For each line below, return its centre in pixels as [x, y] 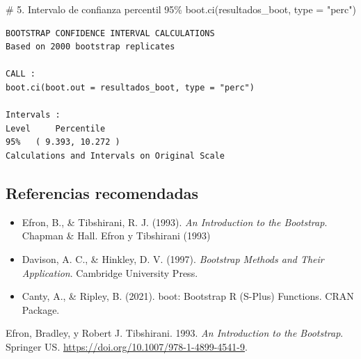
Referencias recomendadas [102, 192]
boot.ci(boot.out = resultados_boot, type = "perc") [130, 87]
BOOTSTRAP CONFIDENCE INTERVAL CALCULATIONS [110, 33]
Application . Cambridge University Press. [110, 272]
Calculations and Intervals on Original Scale [115, 155]
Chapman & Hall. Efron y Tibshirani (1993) [116, 236]
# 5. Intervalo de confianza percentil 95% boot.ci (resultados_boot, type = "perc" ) [181, 9]
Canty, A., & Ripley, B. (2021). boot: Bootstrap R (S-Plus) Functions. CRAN [188, 296]
